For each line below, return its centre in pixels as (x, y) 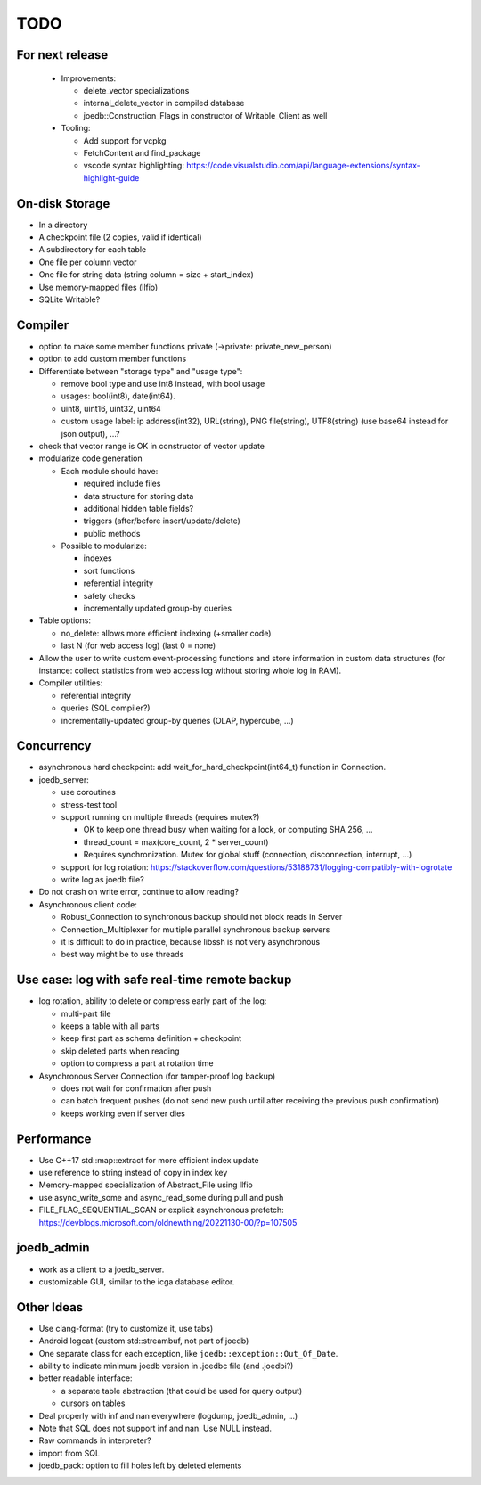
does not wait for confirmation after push (136, 1088)
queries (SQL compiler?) (106, 708)
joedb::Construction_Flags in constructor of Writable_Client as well (205, 115)
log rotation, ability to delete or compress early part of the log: (153, 1001)
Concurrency (54, 746)
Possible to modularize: (104, 546)
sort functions (109, 570)
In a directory (63, 225)
